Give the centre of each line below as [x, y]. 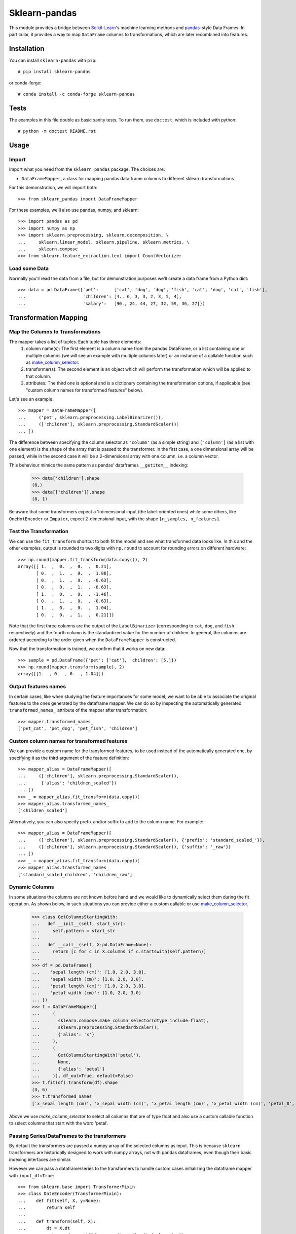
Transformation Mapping [48, 318]
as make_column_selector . [53, 362]
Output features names [37, 687]
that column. [38, 376]
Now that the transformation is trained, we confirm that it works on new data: [87, 649]
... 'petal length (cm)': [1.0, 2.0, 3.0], [89, 986]
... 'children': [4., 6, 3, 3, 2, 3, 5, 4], [100, 297]
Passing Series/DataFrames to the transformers [68, 1136]
